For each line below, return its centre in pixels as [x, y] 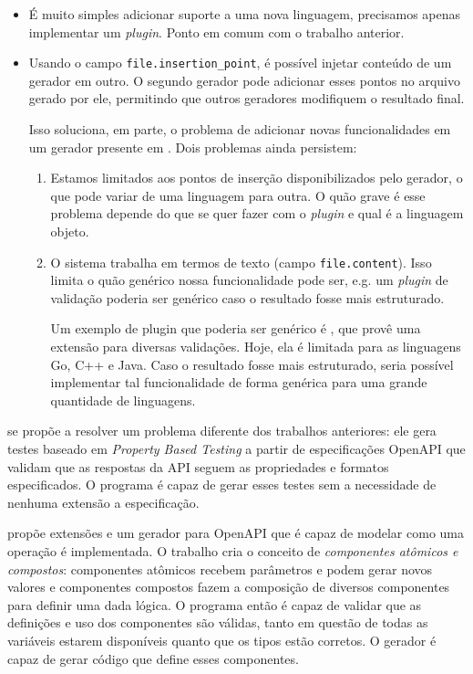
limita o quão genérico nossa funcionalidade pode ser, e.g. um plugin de [249, 280]
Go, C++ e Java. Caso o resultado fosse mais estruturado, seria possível [252, 364]
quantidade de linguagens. [123, 400]
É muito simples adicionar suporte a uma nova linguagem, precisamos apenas [245, 14]
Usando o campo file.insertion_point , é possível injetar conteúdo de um [240, 63]
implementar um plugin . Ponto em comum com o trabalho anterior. [216, 32]
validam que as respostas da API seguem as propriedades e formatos [198, 466]
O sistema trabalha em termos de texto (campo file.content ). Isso [241, 262]
